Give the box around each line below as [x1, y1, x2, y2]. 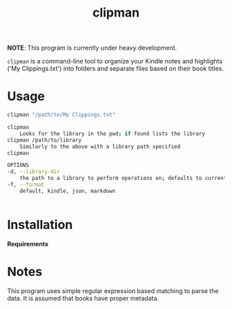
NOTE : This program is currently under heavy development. [7, 43, 177, 52]
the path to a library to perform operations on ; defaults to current [19, 175, 227, 182]
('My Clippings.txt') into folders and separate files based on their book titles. [7, 64, 224, 73]
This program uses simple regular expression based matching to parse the [7, 286, 219, 295]
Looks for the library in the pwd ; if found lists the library [19, 130, 206, 137]
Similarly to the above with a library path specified [19, 143, 181, 150]
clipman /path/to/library [7, 137, 81, 143]
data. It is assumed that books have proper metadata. [7, 294, 159, 302]
